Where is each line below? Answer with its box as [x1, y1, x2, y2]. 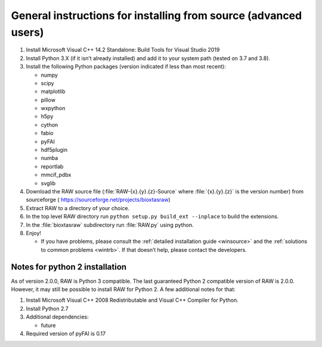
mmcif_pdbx [41, 171, 72, 179]
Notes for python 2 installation [11, 262, 127, 272]
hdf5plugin [41, 146, 68, 154]
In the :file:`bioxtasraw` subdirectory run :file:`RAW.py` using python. [26, 221, 194, 229]
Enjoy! [26, 229, 42, 236]
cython [41, 121, 58, 128]
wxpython [41, 105, 66, 112]
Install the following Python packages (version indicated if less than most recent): [26, 63, 226, 70]
